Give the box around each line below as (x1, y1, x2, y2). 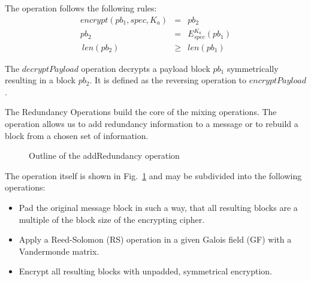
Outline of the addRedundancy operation (29, 149, 180, 162)
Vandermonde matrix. (19, 244, 99, 257)
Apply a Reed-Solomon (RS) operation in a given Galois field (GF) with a (19, 233, 292, 246)
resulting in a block (5, 74, 76, 86)
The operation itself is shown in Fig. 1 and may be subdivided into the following (5, 169, 302, 182)
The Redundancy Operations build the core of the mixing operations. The (5, 105, 277, 118)
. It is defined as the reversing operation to (89, 74, 247, 86)
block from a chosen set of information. (5, 129, 149, 141)
